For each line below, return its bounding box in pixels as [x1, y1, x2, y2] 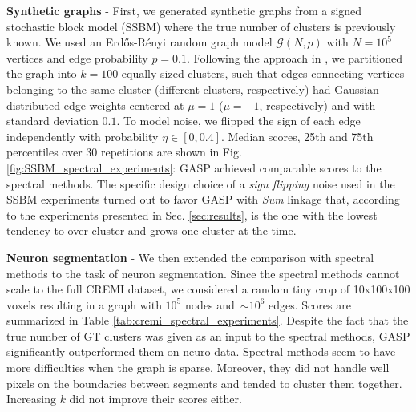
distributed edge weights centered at [6, 96, 184, 113]
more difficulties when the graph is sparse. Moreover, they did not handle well [6, 359, 390, 376]
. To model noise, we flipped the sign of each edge [116, 112, 361, 129]
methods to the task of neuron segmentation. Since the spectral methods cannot [6, 265, 400, 281]
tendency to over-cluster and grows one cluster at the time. [6, 222, 297, 239]
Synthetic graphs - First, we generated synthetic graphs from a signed [6, 2, 362, 18]
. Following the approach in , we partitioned [187, 49, 403, 66]
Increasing [6, 390, 56, 407]
